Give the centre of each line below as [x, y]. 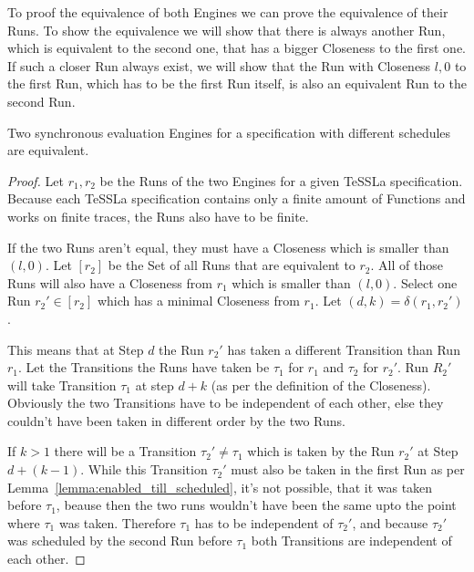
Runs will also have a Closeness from [110, 282]
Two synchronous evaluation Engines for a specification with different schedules [229, 132]
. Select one [425, 282]
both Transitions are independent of [351, 541]
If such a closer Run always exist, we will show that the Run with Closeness [219, 65]
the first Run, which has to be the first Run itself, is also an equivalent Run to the [237, 83]
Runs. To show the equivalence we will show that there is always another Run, [227, 30]
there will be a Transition [125, 451]
